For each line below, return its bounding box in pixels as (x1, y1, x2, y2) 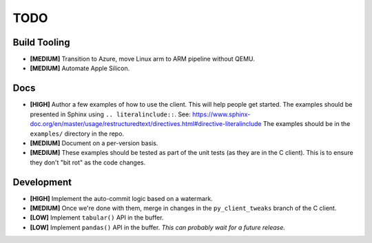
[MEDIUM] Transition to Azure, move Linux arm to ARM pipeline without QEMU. (30, 55, 255, 63)
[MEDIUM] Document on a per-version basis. (30, 138, 158, 147)
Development (12, 176, 72, 188)
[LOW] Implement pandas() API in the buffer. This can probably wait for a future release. (30, 223, 286, 231)
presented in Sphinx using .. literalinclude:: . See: (30, 110, 191, 118)
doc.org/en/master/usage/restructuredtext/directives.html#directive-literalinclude (30, 120, 262, 128)
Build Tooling (12, 36, 70, 48)
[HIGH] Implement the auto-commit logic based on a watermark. (30, 194, 213, 202)
